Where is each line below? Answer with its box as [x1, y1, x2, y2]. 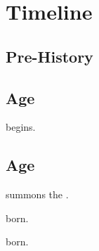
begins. [6, 120, 36, 134]
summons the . [6, 187, 69, 202]
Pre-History [6, 45, 93, 67]
